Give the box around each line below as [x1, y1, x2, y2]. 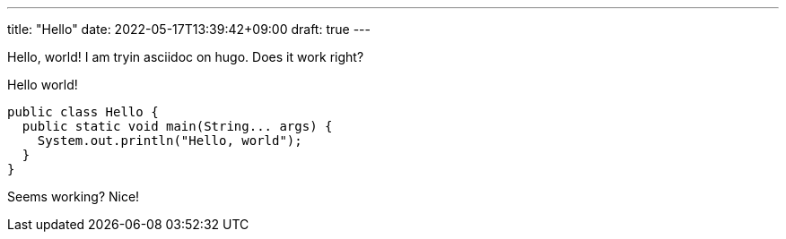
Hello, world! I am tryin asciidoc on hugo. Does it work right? [7, 49, 364, 64]
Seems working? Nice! [7, 189, 140, 204]
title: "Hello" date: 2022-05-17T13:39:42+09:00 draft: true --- [7, 21, 371, 37]
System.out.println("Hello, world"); [37, 133, 302, 148]
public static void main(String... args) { [22, 119, 333, 133]
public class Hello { [7, 105, 159, 119]
